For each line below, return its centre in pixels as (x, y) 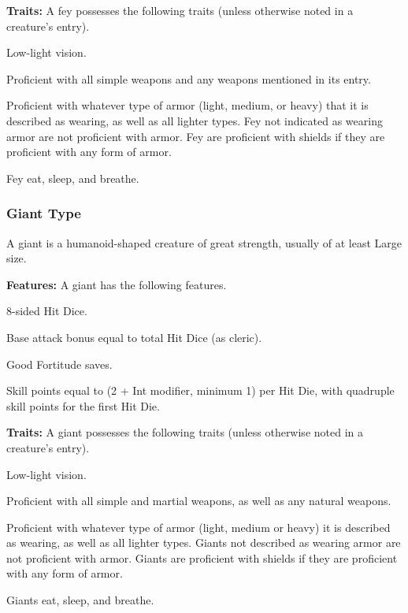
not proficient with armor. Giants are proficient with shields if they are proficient (202, 557)
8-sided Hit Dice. (47, 311)
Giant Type (44, 213)
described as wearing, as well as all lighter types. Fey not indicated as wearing (195, 120)
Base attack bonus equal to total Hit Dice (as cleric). (134, 337)
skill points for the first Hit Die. (83, 405)
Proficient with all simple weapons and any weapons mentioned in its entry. (189, 78)
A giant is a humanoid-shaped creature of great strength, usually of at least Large (204, 242)
